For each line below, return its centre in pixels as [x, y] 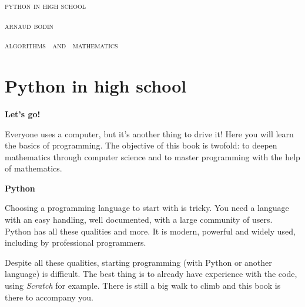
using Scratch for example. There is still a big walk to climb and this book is [143, 285]
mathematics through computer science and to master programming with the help [152, 156]
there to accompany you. [49, 297]
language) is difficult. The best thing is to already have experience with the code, [151, 274]
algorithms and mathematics [61, 45]
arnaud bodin [29, 25]
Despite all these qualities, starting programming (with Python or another [138, 262]
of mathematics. [33, 168]
